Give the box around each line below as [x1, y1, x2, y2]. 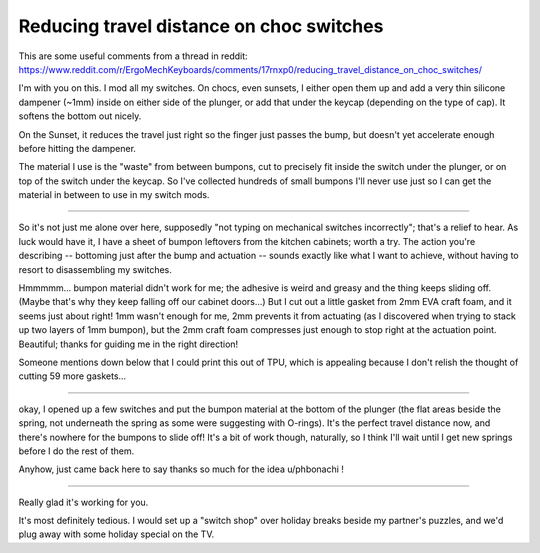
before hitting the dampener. [18, 142, 137, 154]
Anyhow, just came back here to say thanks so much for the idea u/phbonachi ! [18, 463, 345, 475]
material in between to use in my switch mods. [18, 189, 210, 201]
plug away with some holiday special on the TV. [18, 528, 215, 540]
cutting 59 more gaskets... [18, 370, 127, 382]
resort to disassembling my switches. [18, 263, 172, 275]
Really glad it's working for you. [18, 496, 149, 508]
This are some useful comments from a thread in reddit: [18, 50, 249, 62]
